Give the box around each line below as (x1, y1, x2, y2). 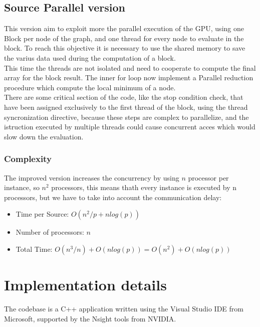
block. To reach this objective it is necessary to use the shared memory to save (4, 43, 245, 53)
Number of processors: (16, 227, 84, 237)
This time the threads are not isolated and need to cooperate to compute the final (4, 62, 256, 73)
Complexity (4, 152, 52, 165)
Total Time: (16, 243, 53, 254)
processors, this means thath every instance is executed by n (51, 182, 237, 193)
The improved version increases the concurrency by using (4, 172, 179, 183)
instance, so (4, 182, 40, 193)
